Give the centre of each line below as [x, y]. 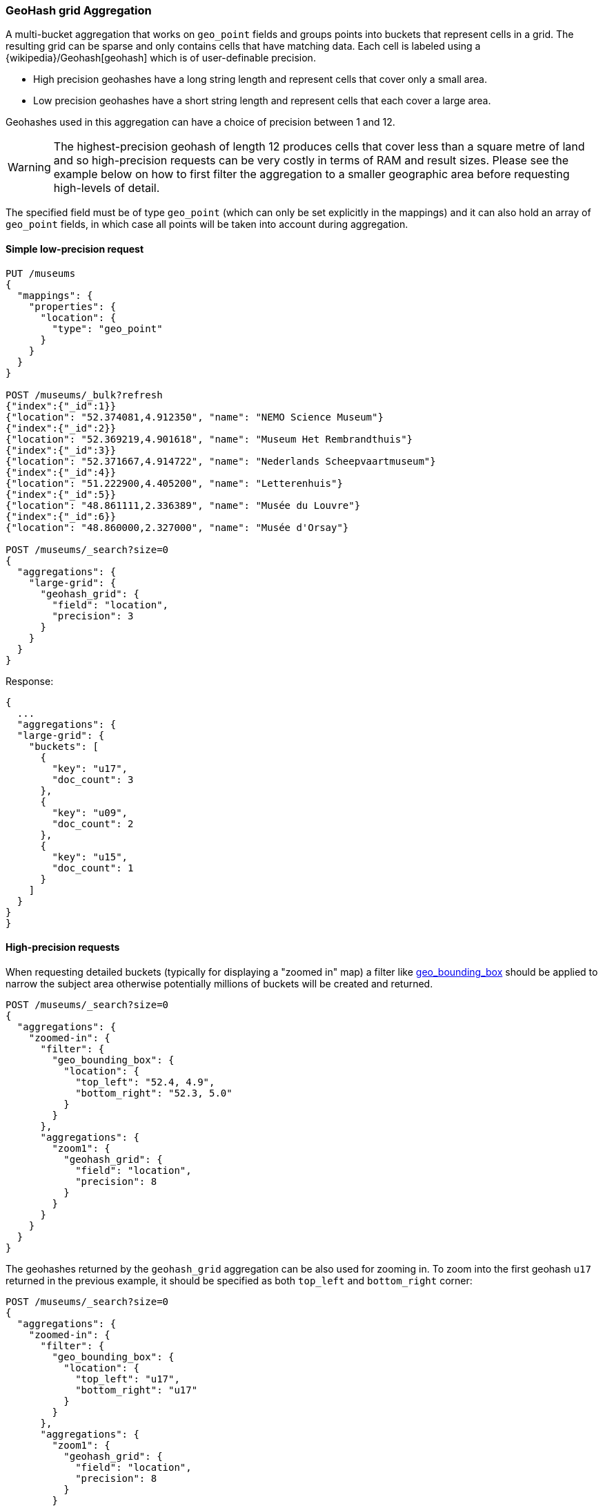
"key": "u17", [90, 768]
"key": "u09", [90, 812]
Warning [29, 167]
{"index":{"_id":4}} [61, 472]
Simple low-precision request [75, 249]
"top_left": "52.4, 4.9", [145, 1082]
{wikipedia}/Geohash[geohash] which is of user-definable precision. [161, 58]
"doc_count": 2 [93, 823]
